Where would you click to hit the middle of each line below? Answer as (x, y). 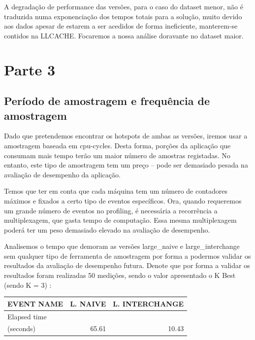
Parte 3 (30, 69)
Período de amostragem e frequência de (107, 101)
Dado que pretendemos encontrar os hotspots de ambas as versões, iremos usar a (126, 136)
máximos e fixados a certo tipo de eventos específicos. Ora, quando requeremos (123, 200)
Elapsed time (27, 316)
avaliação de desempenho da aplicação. (62, 174)
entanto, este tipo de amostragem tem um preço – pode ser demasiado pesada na (126, 165)
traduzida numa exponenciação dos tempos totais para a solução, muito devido (123, 16)
